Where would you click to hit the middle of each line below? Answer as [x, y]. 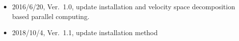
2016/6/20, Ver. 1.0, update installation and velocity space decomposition [123, 6]
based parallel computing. [51, 16]
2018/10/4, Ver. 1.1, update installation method [85, 32]
